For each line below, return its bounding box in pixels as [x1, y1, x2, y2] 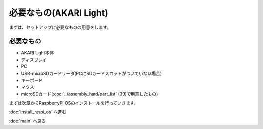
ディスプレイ [21, 57, 47, 63]
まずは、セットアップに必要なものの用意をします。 [9, 24, 112, 30]
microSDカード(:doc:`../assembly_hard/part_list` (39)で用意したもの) [21, 91, 158, 97]
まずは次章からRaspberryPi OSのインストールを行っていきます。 [9, 100, 138, 106]
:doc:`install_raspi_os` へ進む [9, 109, 67, 115]
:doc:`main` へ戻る [9, 118, 46, 124]
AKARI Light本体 [21, 50, 54, 56]
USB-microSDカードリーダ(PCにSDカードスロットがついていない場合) [21, 70, 162, 76]
